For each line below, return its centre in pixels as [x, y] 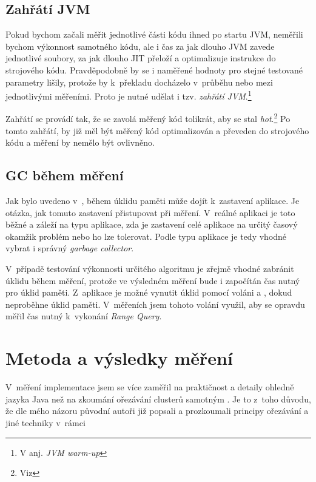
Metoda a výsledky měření [119, 358]
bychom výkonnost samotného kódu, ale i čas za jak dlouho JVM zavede [140, 46]
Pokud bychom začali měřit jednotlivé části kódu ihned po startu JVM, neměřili [154, 34]
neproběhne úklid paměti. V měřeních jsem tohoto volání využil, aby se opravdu [155, 304]
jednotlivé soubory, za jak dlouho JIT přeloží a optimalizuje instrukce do [141, 58]
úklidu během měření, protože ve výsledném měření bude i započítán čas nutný [153, 280]
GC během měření [65, 175]
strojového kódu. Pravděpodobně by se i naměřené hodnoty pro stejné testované [154, 70]
